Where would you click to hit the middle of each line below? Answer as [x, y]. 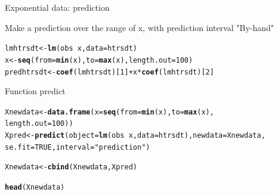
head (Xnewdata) [35, 188]
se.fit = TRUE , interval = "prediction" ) [78, 147]
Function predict [35, 91]
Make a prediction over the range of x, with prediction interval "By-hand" [140, 27]
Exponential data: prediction [57, 7]
